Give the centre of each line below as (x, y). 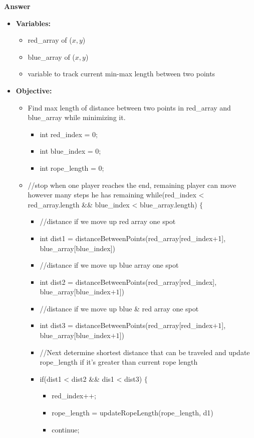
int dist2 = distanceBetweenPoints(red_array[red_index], (128, 282)
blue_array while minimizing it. (77, 117)
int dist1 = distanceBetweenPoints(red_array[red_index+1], (133, 238)
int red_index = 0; (69, 134)
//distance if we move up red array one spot (108, 221)
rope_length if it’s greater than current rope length (119, 362)
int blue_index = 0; (70, 151)
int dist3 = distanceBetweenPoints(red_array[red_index (126, 325)
